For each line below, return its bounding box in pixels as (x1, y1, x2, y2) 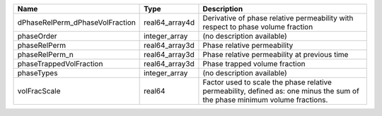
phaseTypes (17, 68, 58, 77)
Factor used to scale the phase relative (202, 77, 332, 87)
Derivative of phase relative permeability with (202, 13, 354, 22)
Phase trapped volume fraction (202, 59, 306, 68)
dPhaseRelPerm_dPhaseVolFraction (17, 18, 136, 27)
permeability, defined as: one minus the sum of (202, 86, 360, 96)
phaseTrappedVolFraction (17, 59, 103, 68)
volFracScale (17, 86, 61, 96)
